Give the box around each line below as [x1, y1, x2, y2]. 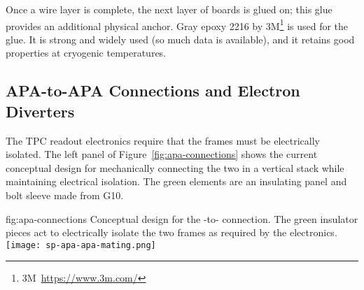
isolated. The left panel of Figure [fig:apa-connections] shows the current [6, 147, 318, 161]
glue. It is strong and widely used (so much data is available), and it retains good [6, 31, 355, 46]
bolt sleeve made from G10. [6, 188, 124, 202]
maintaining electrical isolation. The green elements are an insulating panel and [6, 174, 347, 189]
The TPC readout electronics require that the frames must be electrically [6, 133, 321, 147]
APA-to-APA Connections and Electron [6, 80, 300, 101]
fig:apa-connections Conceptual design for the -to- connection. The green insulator [6, 211, 358, 226]
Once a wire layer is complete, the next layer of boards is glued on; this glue [6, 2, 332, 16]
